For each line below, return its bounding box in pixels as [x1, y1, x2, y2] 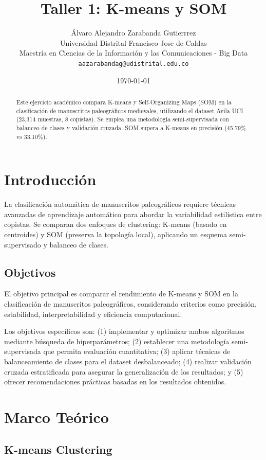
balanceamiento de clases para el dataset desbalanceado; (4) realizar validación [4, 356, 252, 366]
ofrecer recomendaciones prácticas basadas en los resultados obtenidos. [4, 376, 226, 387]
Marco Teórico [4, 406, 109, 427]
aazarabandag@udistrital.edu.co [78, 60, 189, 67]
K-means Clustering [4, 441, 112, 457]
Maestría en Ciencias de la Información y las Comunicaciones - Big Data [19, 47, 248, 58]
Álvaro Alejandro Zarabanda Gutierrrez [71, 27, 196, 38]
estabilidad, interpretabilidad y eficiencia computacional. [4, 308, 182, 319]
